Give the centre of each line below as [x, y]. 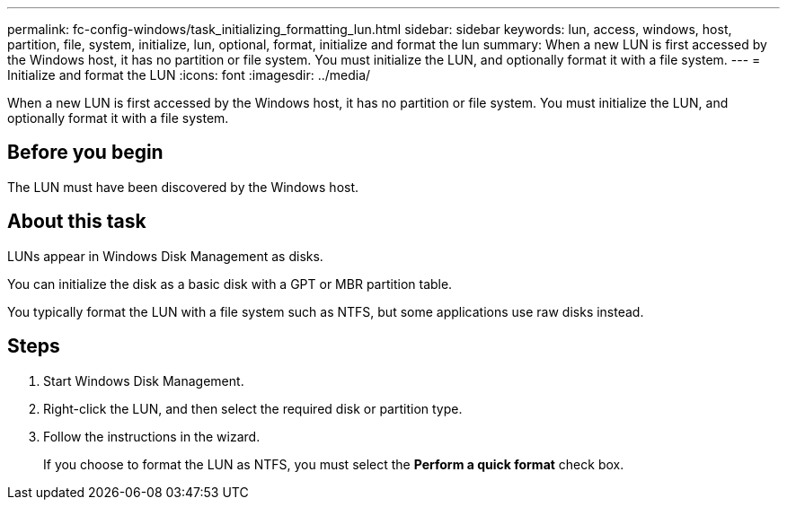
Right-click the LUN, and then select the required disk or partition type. [253, 408]
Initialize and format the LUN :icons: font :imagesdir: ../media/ [189, 75]
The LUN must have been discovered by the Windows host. [183, 187]
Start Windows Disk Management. [144, 380]
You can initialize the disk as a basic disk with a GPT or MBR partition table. [230, 284]
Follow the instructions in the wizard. [152, 436]
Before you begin [85, 153]
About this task [77, 222]
